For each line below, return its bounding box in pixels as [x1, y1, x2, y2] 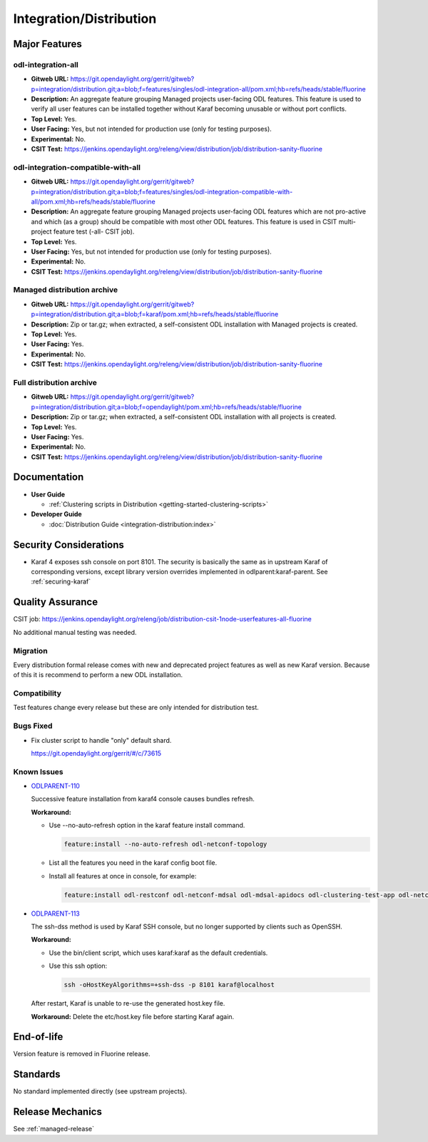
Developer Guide [31, 510, 82, 519]
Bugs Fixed [13, 721, 53, 731]
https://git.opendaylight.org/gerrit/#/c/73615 [31, 748, 162, 757]
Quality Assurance [13, 596, 98, 608]
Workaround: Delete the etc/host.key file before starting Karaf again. [31, 1012, 235, 1021]
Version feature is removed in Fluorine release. [13, 1050, 151, 1058]
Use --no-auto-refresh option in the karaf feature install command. [49, 821, 245, 830]
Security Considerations [13, 539, 125, 551]
